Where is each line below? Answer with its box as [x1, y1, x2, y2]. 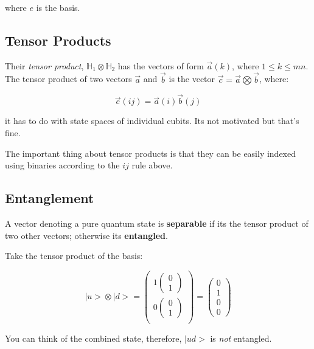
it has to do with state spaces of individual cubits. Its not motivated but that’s [5, 114, 299, 127]
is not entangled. [210, 331, 272, 344]
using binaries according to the [5, 159, 120, 171]
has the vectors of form [117, 59, 204, 72]
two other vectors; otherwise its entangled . [5, 229, 168, 241]
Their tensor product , [5, 59, 84, 72]
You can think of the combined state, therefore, [5, 331, 182, 344]
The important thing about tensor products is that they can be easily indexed [5, 147, 296, 159]
